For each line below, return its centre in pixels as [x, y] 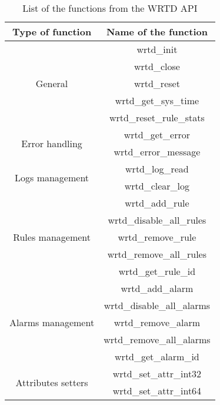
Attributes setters [52, 382]
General [52, 83]
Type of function [52, 31]
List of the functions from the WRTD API [110, 8]
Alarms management [52, 322]
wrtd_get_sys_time [157, 100]
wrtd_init [157, 49]
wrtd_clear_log [157, 186]
